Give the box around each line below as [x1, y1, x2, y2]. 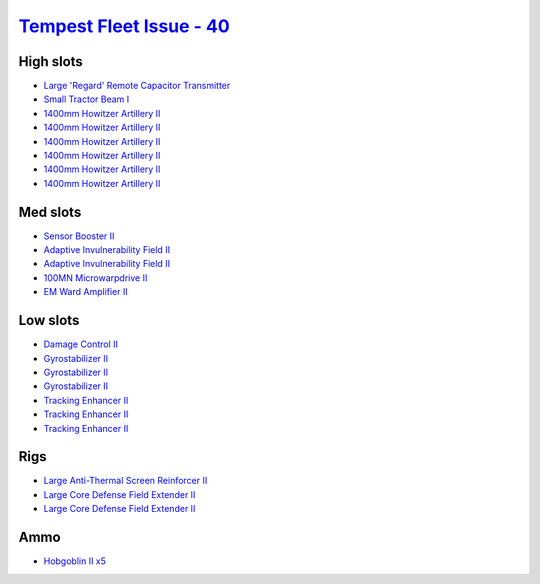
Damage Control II [43, 338, 119, 350]
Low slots [18, 312, 80, 329]
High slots [18, 53, 84, 70]
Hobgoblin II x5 [43, 555, 107, 567]
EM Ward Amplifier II [43, 286, 129, 298]
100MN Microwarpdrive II [43, 271, 148, 284]
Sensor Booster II [43, 230, 115, 242]
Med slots [18, 203, 82, 220]
